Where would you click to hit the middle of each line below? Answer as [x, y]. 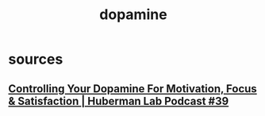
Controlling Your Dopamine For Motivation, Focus [133, 89]
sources [36, 59]
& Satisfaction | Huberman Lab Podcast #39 [119, 101]
